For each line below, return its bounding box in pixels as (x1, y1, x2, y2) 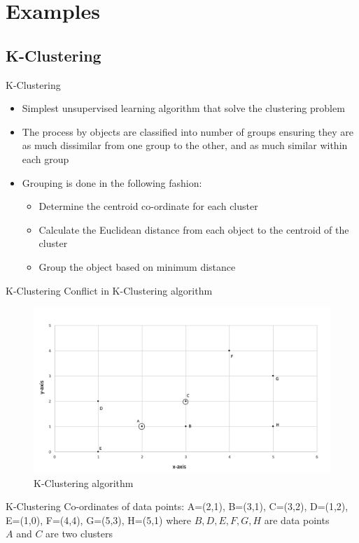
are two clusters (45, 526, 113, 541)
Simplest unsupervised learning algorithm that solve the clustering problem (22, 101, 345, 115)
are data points (264, 512, 330, 527)
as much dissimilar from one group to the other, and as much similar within (22, 138, 348, 153)
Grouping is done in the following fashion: (22, 175, 202, 190)
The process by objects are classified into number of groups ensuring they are (22, 124, 354, 139)
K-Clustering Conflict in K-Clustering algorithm (6, 283, 213, 297)
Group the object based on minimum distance (38, 259, 236, 274)
